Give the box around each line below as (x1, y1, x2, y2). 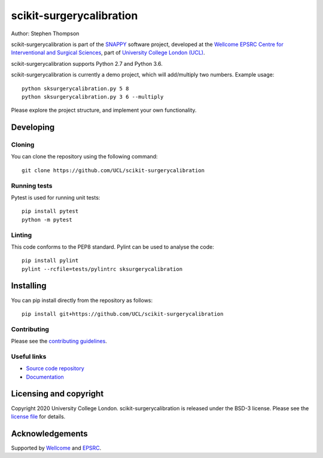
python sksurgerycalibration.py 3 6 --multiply (22, 93, 164, 100)
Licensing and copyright (11, 389, 104, 399)
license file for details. (11, 413, 66, 420)
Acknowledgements (11, 428, 88, 439)
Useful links (11, 352, 47, 361)
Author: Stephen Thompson (11, 30, 80, 37)
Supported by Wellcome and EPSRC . (11, 444, 102, 451)
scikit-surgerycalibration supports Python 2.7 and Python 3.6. (11, 60, 163, 67)
